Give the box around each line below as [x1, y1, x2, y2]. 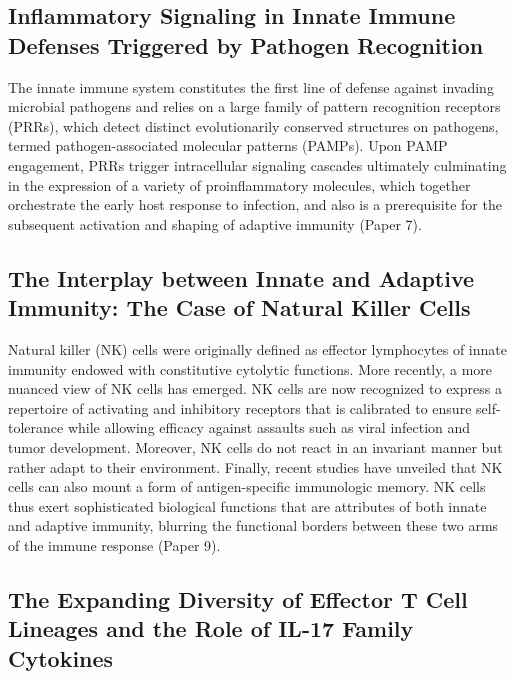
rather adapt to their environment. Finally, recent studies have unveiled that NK [8, 456, 503, 477]
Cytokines [8, 642, 114, 673]
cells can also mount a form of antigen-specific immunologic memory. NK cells [8, 476, 486, 497]
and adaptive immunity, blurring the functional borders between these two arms [8, 515, 499, 536]
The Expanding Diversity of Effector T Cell [8, 583, 468, 614]
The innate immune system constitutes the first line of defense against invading [8, 76, 494, 97]
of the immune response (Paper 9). [8, 534, 221, 555]
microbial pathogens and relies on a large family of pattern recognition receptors [8, 96, 501, 117]
